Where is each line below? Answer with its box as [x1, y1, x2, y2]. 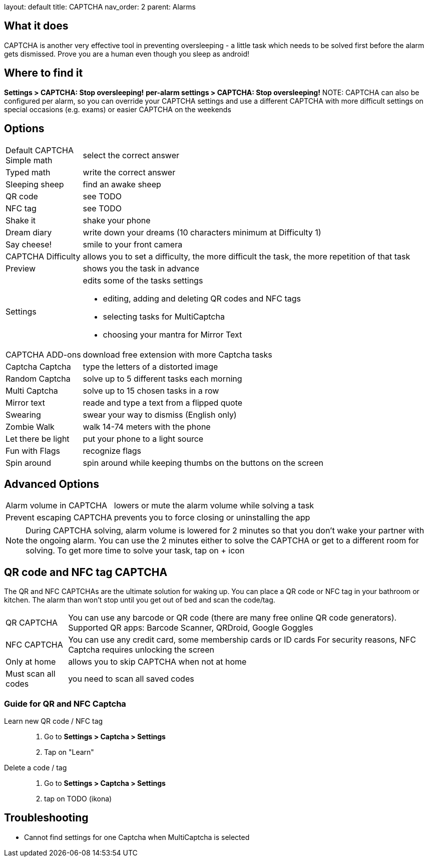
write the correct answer [83, 167, 176, 177]
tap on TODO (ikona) [44, 794, 112, 803]
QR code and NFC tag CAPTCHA [4, 565, 168, 579]
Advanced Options [4, 477, 99, 490]
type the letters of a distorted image [83, 361, 218, 372]
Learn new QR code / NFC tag [4, 716, 103, 725]
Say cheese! [6, 239, 52, 249]
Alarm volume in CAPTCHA [6, 500, 108, 511]
